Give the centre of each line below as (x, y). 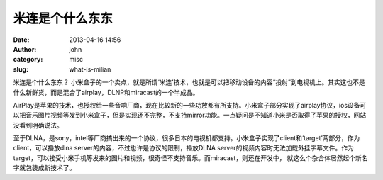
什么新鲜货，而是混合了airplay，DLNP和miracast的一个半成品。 (106, 92)
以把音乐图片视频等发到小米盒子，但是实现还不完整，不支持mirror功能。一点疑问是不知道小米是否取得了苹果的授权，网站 (190, 115)
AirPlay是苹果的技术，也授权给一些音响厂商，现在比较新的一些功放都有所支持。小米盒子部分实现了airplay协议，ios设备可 (190, 105)
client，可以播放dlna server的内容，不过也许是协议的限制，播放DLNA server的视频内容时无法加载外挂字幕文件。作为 (184, 148)
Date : (21, 40)
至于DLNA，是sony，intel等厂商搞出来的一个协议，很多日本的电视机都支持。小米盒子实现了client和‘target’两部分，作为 (187, 138)
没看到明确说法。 (38, 125)
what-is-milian (90, 69)
